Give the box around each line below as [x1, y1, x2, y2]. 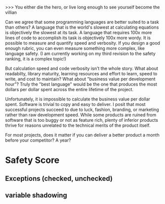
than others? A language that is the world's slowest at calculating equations [5, 24, 159, 30]
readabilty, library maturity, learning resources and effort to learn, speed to [5, 71, 158, 76]
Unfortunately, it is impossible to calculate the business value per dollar [5, 96, 151, 102]
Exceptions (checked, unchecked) [5, 174, 113, 183]
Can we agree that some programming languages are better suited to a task [5, 19, 159, 25]
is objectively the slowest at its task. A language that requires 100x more [5, 30, 152, 35]
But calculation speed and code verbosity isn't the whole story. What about [5, 65, 159, 71]
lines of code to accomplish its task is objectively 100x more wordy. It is [5, 35, 151, 41]
